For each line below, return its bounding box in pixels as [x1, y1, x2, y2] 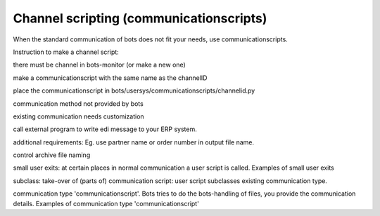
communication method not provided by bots [13, 99, 144, 108]
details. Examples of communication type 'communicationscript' [13, 199, 200, 208]
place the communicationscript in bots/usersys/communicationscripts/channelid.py [13, 86, 255, 95]
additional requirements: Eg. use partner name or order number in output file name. [13, 137, 255, 147]
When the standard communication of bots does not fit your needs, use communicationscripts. [13, 35, 288, 43]
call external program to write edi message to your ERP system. [13, 125, 197, 133]
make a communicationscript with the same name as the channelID [13, 74, 208, 82]
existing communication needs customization [13, 112, 144, 121]
